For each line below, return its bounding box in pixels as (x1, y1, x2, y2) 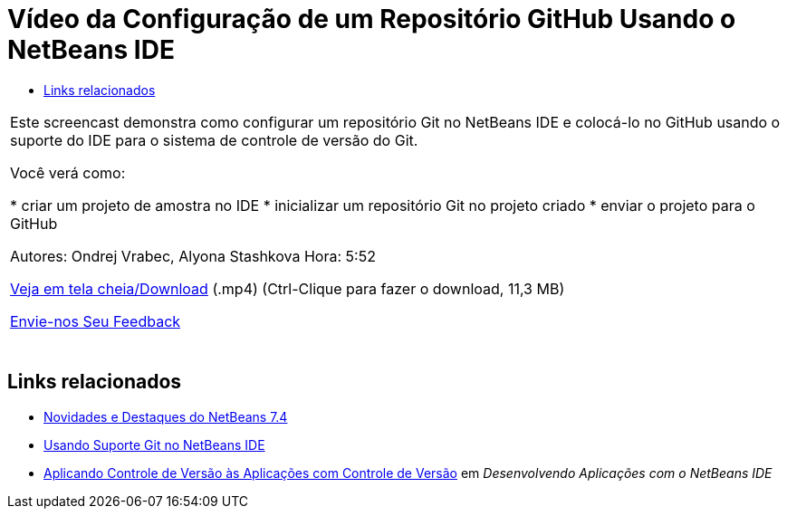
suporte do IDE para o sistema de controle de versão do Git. (10, 130, 418, 149)
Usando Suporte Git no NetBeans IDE (43, 436, 265, 453)
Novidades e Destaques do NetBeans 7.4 (43, 408, 288, 425)
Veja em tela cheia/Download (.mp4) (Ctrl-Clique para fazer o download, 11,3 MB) (10, 279, 565, 298)
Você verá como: (10, 163, 126, 182)
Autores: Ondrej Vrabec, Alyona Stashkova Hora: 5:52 (10, 246, 376, 265)
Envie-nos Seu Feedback (10, 311, 181, 330)
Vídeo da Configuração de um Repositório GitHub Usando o (7, 4, 736, 34)
